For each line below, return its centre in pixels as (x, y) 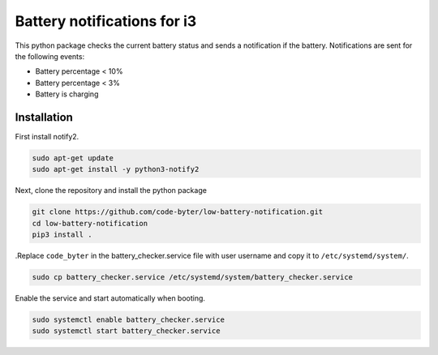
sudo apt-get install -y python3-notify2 (116, 169)
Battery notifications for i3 (106, 21)
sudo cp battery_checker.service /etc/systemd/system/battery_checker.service (192, 277)
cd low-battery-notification (90, 223)
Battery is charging (67, 94)
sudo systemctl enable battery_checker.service (128, 320)
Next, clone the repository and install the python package (111, 190)
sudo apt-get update (73, 158)
